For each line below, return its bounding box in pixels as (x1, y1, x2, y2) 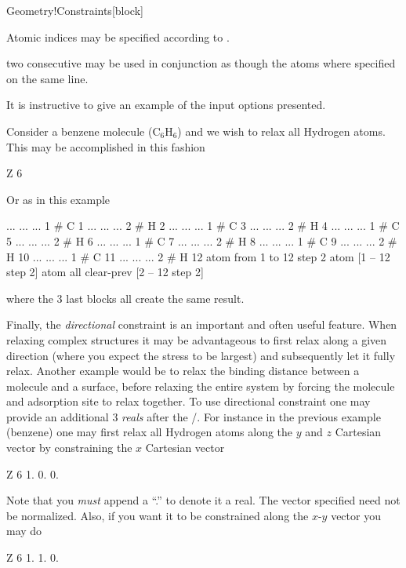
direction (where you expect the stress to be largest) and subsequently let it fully (6, 347, 396, 363)
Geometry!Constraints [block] (6, 2, 143, 18)
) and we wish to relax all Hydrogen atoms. (177, 122, 386, 139)
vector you (331, 507, 381, 523)
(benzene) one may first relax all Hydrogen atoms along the (6, 424, 293, 440)
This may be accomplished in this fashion (6, 138, 205, 155)
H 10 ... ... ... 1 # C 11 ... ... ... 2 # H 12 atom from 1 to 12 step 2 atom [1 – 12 (6, 248, 390, 264)
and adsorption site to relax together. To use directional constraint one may (6, 393, 371, 410)
